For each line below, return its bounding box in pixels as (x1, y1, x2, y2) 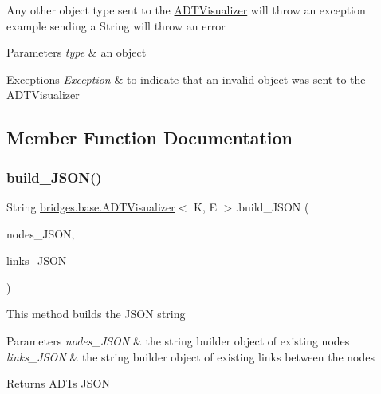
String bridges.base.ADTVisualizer (6, 198, 175, 215)
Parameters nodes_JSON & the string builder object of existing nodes (6, 332, 350, 349)
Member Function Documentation (6, 125, 293, 150)
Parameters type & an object (6, 44, 147, 61)
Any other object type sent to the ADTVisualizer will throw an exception (6, 2, 366, 18)
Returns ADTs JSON (6, 375, 110, 392)
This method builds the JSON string (6, 305, 186, 322)
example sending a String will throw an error (6, 17, 226, 33)
